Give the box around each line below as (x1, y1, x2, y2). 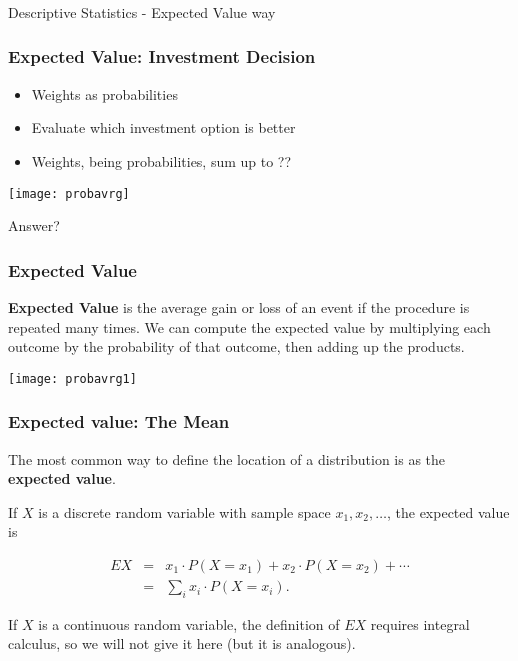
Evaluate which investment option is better (31, 117, 296, 138)
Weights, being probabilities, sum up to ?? (31, 150, 292, 171)
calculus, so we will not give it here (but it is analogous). (8, 633, 356, 654)
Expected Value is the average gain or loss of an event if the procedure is (8, 296, 470, 317)
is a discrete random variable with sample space (38, 501, 331, 522)
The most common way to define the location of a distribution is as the (8, 448, 446, 469)
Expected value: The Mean (8, 409, 230, 434)
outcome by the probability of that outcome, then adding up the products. (8, 336, 465, 357)
